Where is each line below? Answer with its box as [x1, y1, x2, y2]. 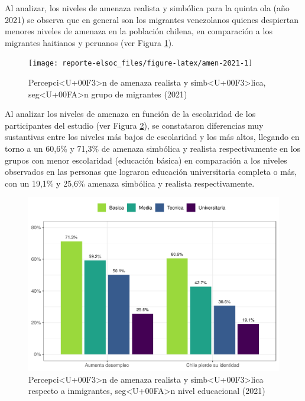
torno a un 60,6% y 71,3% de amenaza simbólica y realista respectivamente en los [5, 142, 301, 154]
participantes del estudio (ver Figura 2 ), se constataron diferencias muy [5, 119, 264, 131]
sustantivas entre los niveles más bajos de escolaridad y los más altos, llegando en [5, 131, 300, 143]
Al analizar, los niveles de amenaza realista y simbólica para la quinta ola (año [5, 2, 290, 14]
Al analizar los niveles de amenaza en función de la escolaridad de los [5, 107, 256, 120]
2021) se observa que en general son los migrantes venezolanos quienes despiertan [5, 13, 298, 25]
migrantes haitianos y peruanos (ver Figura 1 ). [5, 36, 174, 48]
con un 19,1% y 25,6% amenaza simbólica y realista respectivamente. [5, 177, 255, 189]
